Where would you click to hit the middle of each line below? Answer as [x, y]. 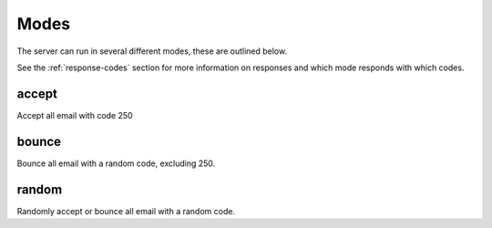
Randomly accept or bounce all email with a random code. [126, 211]
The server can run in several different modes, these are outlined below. [152, 51]
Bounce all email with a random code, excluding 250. [116, 163]
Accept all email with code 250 [75, 115]
